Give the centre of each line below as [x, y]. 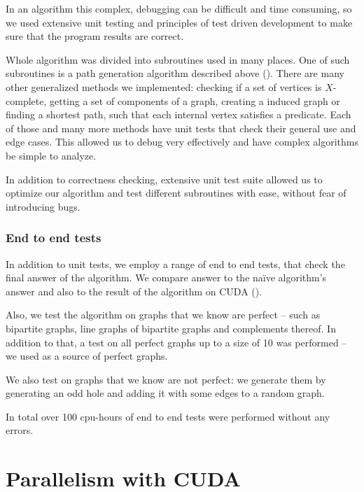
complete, [26, 100]
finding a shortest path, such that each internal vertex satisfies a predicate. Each [178, 114]
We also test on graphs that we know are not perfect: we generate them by [166, 379]
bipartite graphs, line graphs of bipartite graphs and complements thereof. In [171, 328]
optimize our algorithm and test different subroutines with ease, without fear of [176, 193]
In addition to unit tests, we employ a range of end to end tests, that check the [175, 263]
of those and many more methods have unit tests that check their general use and [181, 128]
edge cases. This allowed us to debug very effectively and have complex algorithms [182, 142]
